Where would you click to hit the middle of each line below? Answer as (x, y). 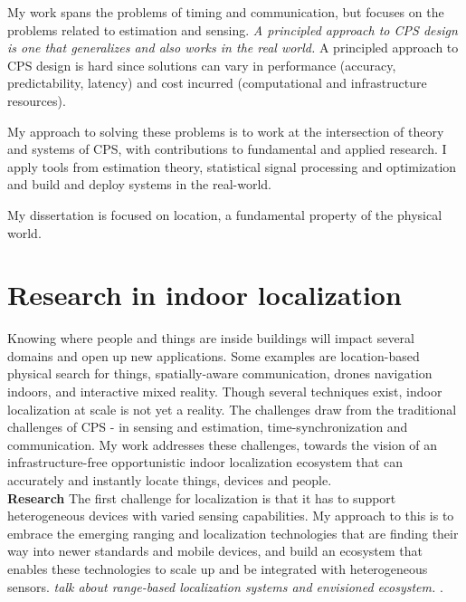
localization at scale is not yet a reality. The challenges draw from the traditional (232, 409)
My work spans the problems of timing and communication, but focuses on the (226, 12)
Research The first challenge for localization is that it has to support (202, 497)
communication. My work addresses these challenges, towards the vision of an (223, 444)
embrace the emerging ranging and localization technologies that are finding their (233, 533)
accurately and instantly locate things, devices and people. (170, 480)
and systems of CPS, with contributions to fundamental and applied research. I (227, 149)
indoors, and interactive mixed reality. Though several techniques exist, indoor (225, 392)
